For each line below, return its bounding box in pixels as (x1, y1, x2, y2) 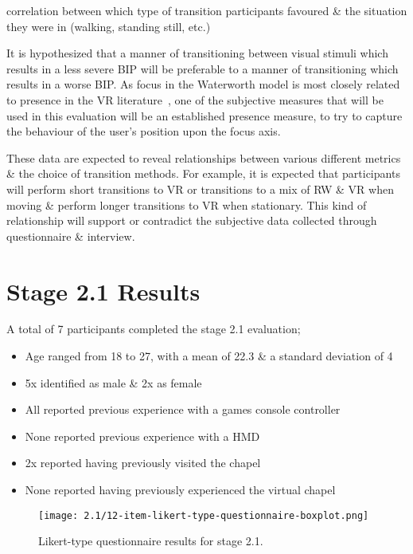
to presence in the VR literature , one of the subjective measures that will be (6, 91, 384, 108)
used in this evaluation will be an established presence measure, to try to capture (6, 107, 403, 124)
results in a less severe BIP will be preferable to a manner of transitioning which (6, 60, 399, 77)
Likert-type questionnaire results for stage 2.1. (38, 532, 263, 549)
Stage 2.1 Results (6, 274, 201, 307)
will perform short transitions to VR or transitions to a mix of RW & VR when (6, 180, 394, 197)
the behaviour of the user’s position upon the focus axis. (6, 123, 281, 139)
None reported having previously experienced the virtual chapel (25, 481, 336, 497)
